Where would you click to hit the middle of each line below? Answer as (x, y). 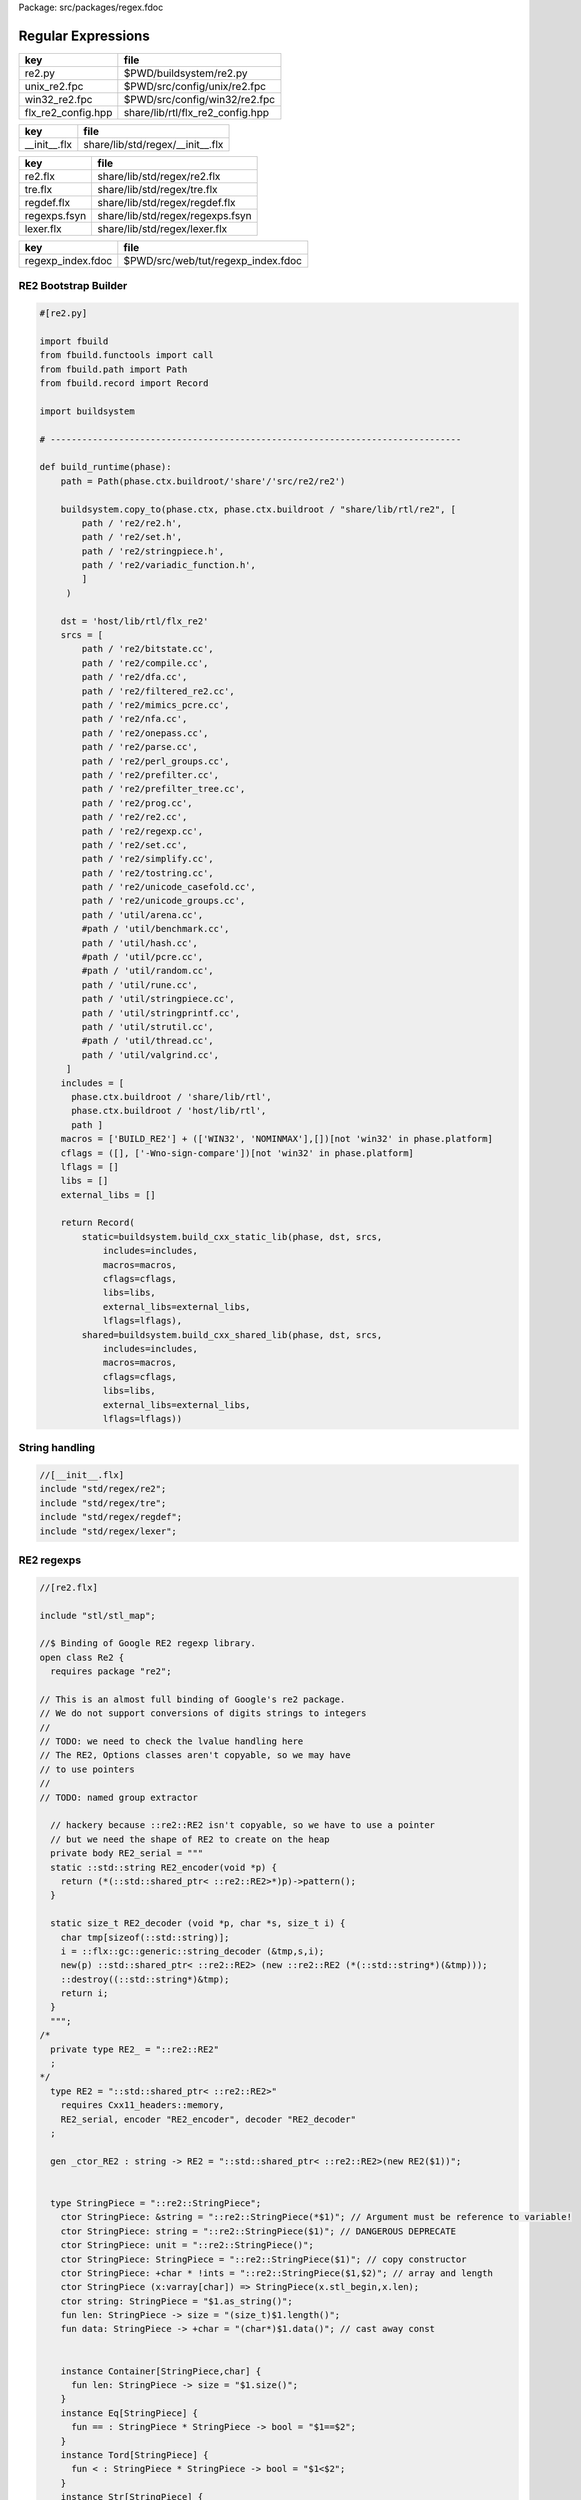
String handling (56, 1448)
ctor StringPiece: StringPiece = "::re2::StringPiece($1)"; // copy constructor (263, 2259)
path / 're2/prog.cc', (137, 803)
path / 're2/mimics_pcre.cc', (155, 705)
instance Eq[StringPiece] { (129, 2413)
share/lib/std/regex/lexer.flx (162, 228)
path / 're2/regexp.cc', (142, 831)
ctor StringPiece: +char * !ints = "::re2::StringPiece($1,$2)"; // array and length (277, 2273)
